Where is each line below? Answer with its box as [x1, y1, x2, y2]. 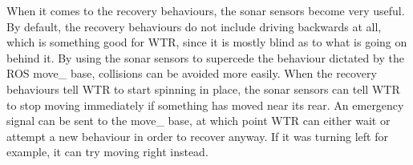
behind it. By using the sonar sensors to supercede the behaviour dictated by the [6, 49, 404, 66]
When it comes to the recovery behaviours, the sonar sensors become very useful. [6, 2, 405, 18]
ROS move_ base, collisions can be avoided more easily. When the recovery [6, 65, 377, 82]
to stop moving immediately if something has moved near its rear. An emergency [6, 96, 404, 113]
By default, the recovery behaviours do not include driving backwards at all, [6, 18, 382, 34]
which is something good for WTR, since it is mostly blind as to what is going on [6, 34, 407, 50]
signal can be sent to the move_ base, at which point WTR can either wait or [6, 112, 391, 129]
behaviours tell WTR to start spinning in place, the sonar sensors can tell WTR [6, 80, 400, 97]
